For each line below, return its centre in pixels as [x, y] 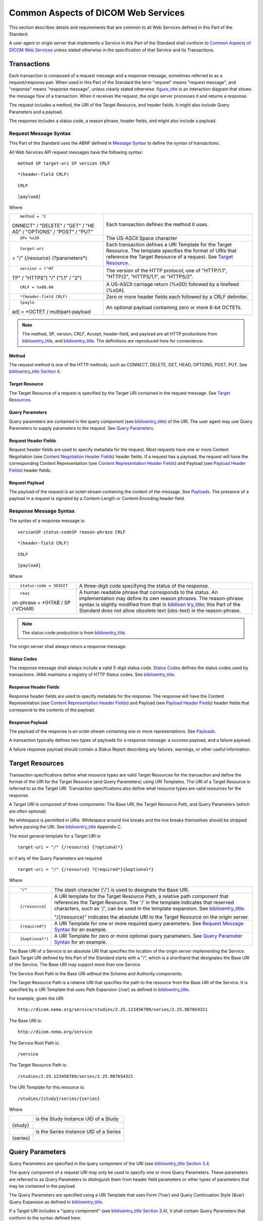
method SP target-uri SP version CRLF [64, 163]
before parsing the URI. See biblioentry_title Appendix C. [66, 827]
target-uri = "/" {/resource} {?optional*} [70, 847]
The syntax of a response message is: [47, 521]
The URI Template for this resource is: [47, 1087]
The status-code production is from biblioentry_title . [74, 633]
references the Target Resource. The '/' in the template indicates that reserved [144, 902]
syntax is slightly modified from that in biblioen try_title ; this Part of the [160, 604]
